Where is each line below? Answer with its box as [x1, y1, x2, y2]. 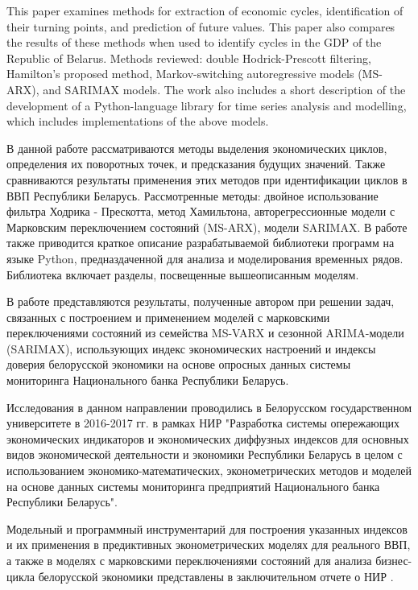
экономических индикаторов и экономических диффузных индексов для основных [6, 430, 409, 447]
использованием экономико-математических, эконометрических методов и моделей [6, 462, 412, 479]
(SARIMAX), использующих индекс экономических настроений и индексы [6, 340, 376, 357]
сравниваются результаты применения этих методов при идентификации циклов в [6, 171, 408, 188]
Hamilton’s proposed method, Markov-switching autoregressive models [6, 65, 354, 82]
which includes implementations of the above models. [6, 113, 269, 130]
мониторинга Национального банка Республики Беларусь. [6, 372, 289, 389]
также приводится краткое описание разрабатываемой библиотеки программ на [6, 234, 395, 251]
